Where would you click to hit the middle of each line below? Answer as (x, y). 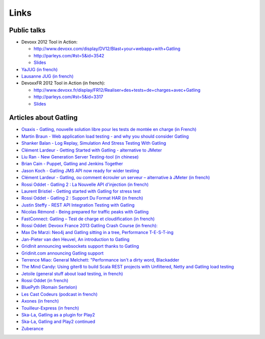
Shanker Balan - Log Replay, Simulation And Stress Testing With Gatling (94, 143)
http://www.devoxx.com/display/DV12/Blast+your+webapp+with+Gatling (107, 49)
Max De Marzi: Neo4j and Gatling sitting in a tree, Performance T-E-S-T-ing (97, 233)
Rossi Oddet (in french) (45, 281)
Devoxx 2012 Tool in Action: (50, 42)
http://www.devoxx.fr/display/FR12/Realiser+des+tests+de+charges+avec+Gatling (117, 90)
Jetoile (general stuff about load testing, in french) (72, 274)
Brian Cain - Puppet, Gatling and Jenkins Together (72, 164)
